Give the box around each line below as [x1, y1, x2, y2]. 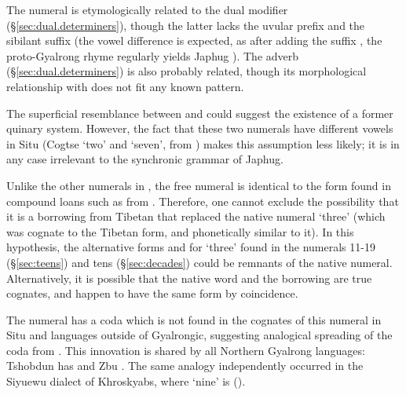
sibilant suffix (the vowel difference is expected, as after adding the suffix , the [6, 32, 382, 49]
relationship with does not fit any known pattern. [6, 78, 244, 94]
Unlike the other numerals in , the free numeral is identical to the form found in [6, 177, 391, 193]
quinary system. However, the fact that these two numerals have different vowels [6, 120, 393, 137]
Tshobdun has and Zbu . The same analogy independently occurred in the [6, 357, 364, 374]
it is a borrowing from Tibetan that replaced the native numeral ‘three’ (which [6, 208, 386, 225]
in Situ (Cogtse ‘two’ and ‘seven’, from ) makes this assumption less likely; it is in [6, 135, 400, 152]
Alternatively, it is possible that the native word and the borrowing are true [6, 269, 372, 286]
